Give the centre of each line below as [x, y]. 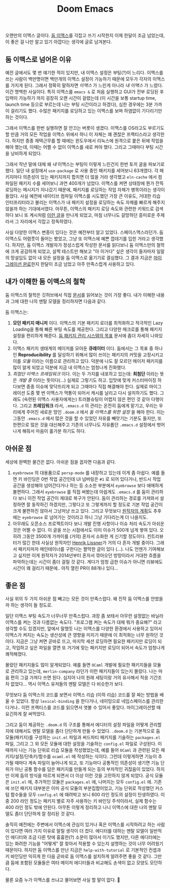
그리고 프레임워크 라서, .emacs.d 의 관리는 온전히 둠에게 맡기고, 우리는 [89, 406]
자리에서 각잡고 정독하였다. [46, 221]
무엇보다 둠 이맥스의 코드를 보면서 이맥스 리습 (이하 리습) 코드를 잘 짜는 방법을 [82, 695]
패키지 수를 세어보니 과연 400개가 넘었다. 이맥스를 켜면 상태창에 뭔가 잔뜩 [91, 183]
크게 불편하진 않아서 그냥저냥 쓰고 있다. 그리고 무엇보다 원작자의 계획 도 [82, 511]
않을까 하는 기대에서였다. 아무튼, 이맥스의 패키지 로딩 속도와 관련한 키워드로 [80, 209]
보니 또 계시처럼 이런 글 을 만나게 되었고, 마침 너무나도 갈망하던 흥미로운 [85, 215]
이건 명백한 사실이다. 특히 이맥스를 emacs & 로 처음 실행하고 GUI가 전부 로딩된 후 [84, 92]
